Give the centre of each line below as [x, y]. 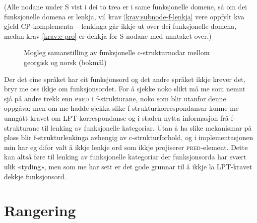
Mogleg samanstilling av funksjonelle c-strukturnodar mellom [117, 52]
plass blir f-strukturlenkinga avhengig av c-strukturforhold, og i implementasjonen [128, 137]
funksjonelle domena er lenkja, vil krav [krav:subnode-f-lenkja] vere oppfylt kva [124, 16]
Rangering [40, 210]
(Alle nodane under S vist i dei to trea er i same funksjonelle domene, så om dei [126, 6]
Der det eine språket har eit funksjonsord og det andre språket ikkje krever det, [125, 79]
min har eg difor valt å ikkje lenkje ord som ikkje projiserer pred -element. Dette [126, 147]
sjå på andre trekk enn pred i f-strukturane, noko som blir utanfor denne [115, 98]
